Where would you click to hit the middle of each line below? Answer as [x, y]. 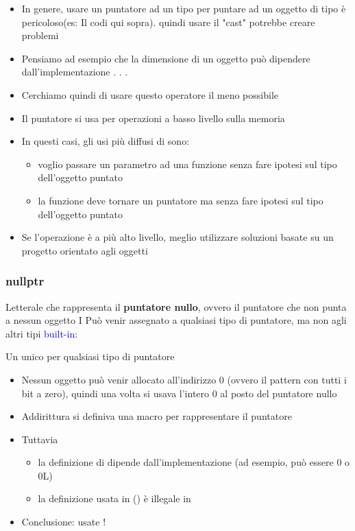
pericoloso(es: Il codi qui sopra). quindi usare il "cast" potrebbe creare [168, 22]
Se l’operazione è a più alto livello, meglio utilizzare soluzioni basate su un [177, 237]
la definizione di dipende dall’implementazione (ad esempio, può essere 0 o [194, 462]
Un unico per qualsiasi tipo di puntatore [90, 356]
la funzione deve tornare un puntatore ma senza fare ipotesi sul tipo [181, 200]
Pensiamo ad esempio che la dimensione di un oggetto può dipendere [166, 58]
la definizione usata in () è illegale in [114, 498]
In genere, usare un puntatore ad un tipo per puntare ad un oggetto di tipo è [184, 8]
